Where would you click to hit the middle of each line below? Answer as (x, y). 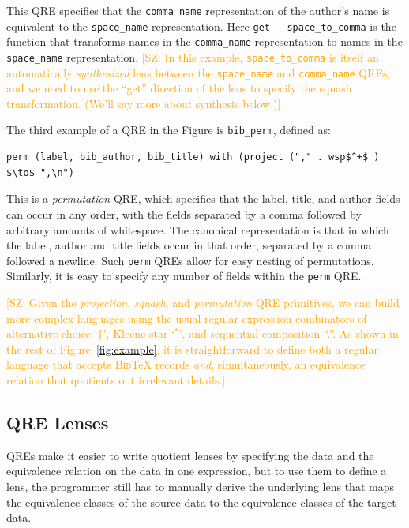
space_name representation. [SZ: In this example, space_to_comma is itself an (193, 56)
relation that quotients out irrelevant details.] (116, 380)
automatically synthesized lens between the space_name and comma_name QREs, (199, 72)
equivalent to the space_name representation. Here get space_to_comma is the (201, 26)
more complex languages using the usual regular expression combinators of (187, 318)
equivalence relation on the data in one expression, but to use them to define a (197, 471)
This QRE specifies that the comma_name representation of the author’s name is (198, 10)
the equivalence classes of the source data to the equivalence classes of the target (201, 502)
